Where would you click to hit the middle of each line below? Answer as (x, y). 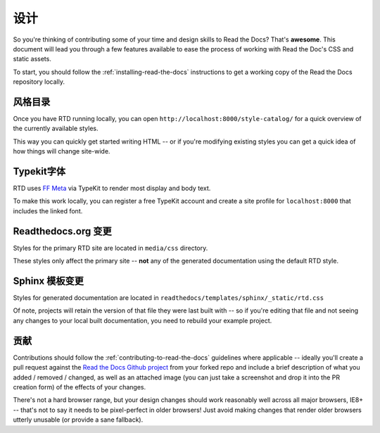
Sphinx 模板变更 (48, 281)
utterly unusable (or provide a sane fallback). (78, 420)
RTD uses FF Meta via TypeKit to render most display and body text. (112, 188)
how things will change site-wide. (62, 151)
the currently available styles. (56, 128)
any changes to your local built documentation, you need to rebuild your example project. (142, 320)
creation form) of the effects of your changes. (80, 387)
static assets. (32, 59)
